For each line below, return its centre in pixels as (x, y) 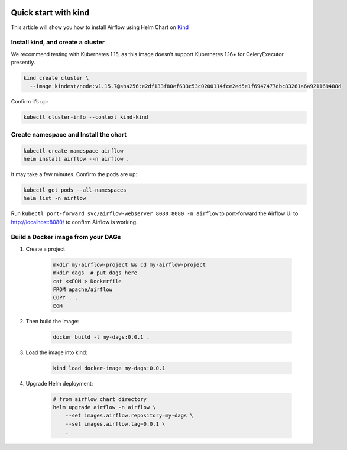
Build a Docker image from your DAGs (66, 237)
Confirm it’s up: (30, 102)
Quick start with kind (50, 13)
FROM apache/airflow (82, 289)
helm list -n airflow (55, 198)
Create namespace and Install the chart (69, 134)
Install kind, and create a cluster (58, 43)
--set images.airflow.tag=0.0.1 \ (115, 424)
